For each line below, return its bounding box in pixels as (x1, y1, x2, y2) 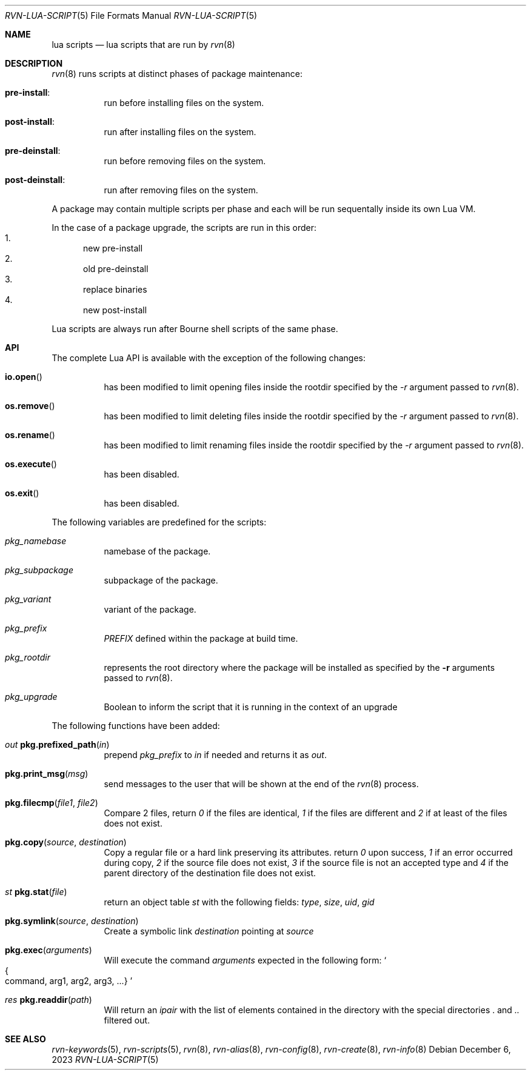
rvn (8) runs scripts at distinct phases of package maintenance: (52, 68, 302, 79)
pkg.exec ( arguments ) (5, 945, 92, 955)
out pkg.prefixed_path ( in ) (5, 739, 110, 750)
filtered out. (104, 1015, 150, 1025)
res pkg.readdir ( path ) (5, 994, 92, 1005)
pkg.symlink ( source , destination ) (5, 916, 139, 926)
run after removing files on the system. (104, 185, 258, 195)
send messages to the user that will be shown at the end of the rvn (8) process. (104, 779, 419, 789)
